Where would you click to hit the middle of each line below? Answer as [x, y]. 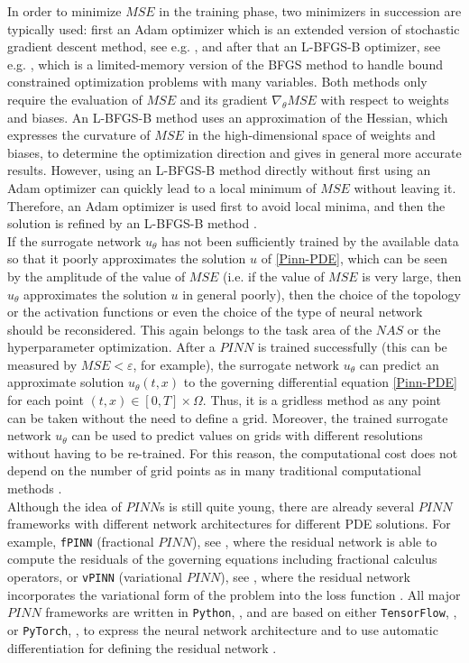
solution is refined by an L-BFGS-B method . [132, 223]
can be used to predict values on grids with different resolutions [247, 435]
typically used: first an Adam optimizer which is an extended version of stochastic [234, 28]
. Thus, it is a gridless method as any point [322, 400]
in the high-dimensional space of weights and [312, 135]
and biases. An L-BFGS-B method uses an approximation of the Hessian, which [228, 117]
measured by [42, 364]
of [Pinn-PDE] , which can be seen [354, 258]
